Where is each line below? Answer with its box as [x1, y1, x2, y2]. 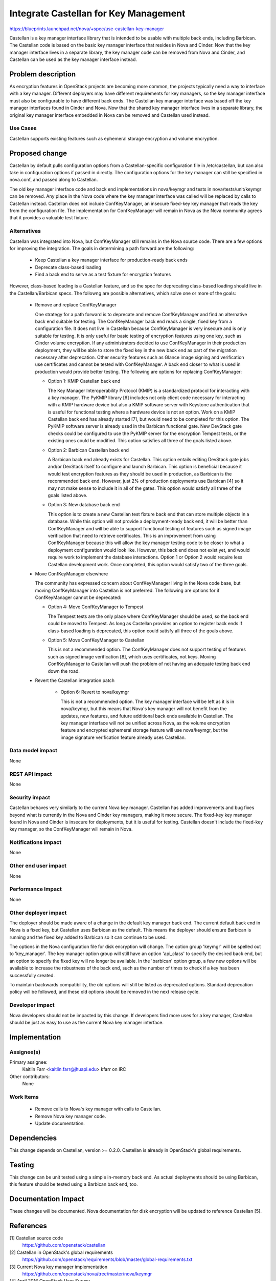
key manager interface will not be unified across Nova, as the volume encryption [60, 720, 231, 726]
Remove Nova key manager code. [35, 1113, 106, 1119]
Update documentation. [35, 1120, 85, 1126]
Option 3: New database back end [48, 502, 120, 508]
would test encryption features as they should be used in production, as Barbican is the [48, 470, 232, 477]
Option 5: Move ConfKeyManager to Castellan [48, 637, 145, 643]
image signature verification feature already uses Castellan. [60, 734, 186, 740]
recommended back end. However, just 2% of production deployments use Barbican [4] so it [48, 478, 244, 484]
